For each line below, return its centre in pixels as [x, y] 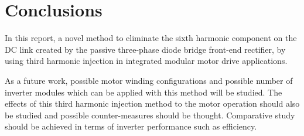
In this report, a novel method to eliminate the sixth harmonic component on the [151, 38]
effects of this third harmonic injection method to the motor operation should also [152, 103]
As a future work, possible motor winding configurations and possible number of [149, 80]
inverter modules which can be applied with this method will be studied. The [144, 92]
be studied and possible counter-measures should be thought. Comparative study [150, 115]
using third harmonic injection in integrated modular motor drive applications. [146, 61]
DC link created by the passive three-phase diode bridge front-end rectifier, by [145, 49]
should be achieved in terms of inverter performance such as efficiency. [131, 126]
